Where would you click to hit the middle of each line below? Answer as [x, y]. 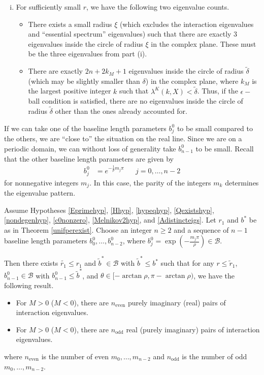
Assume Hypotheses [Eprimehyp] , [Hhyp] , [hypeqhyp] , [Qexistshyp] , [109, 210]
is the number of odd [214, 356]
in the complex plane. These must [204, 43]
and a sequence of [201, 229]
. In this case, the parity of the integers [150, 182]
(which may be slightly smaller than [84, 81]
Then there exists [31, 263]
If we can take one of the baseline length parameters [85, 128]
